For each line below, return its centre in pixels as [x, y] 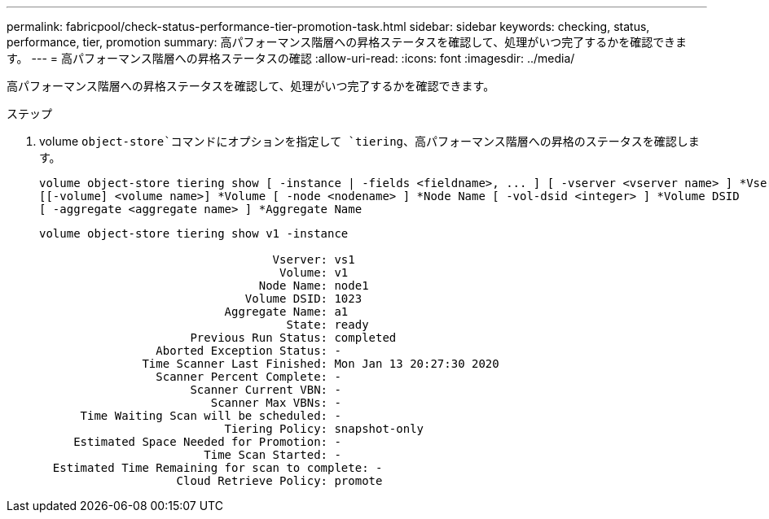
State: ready [327, 325]
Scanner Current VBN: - [266, 390]
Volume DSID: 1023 [303, 299]
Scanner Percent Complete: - [248, 377]
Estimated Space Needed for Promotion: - [207, 442]
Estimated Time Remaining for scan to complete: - [218, 468]
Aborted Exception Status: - [248, 351]
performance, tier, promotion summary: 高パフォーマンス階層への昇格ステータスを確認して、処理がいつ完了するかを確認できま [347, 42]
